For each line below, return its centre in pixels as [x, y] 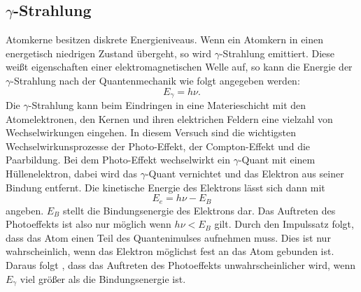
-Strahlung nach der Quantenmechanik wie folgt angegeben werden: [155, 80]
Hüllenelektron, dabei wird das [72, 173]
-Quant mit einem [277, 160]
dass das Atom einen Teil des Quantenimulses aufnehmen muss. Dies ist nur [168, 237]
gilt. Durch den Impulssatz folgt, [284, 224]
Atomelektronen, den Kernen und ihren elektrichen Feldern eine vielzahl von [169, 118]
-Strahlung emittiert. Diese [277, 53]
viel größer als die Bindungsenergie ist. [103, 278]
